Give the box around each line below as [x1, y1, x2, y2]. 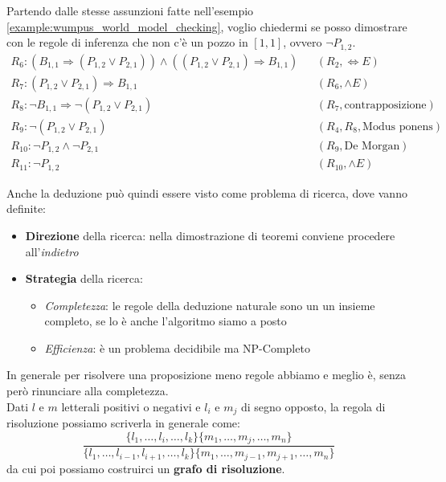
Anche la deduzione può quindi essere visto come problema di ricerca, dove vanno [6, 184, 407, 201]
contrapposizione [344, 99, 427, 111]
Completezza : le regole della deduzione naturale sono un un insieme [44, 296, 375, 313]
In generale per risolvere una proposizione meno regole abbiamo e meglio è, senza [6, 366, 407, 383]
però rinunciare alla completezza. [6, 382, 169, 399]
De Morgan [344, 140, 400, 152]
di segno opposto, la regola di [240, 398, 386, 415]
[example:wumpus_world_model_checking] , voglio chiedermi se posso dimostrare [6, 18, 407, 35]
